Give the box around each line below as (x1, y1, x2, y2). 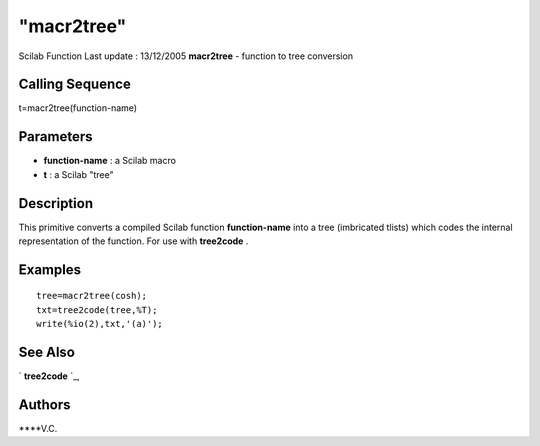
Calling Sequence (18, 76, 132, 93)
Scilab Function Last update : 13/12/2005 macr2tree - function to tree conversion (18, 50, 354, 62)
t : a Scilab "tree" (43, 168, 114, 180)
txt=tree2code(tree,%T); (36, 304, 158, 315)
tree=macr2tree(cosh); (36, 290, 148, 302)
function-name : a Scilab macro (43, 155, 177, 167)
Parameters (18, 128, 93, 145)
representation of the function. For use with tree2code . (18, 235, 249, 247)
